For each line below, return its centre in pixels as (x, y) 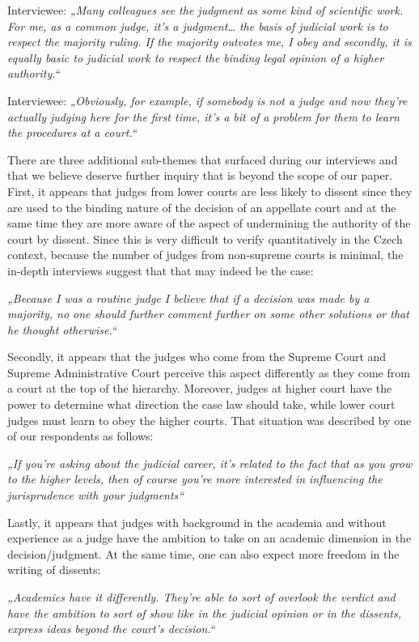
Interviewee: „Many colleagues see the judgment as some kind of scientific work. (205, 10)
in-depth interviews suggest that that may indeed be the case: (161, 270)
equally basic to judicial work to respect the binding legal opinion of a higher (196, 57)
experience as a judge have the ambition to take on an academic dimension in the (209, 538)
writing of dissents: (54, 570)
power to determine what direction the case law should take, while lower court (201, 404)
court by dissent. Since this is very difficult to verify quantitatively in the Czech (205, 238)
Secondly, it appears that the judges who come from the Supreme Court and (197, 357)
